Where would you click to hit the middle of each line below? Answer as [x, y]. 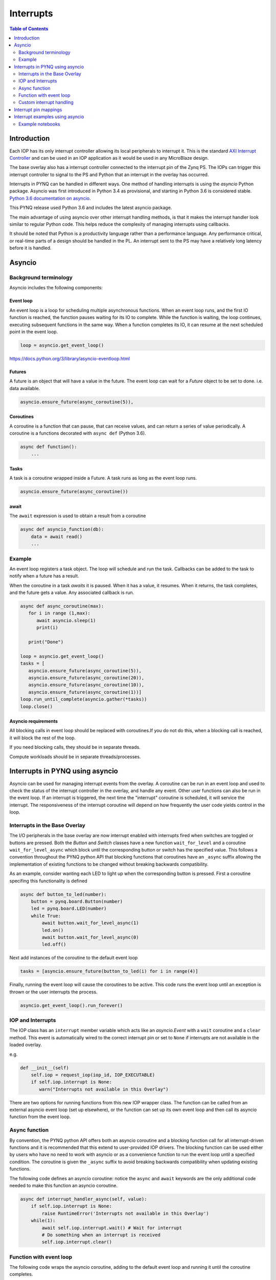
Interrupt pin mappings [38, 110]
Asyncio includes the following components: [56, 288]
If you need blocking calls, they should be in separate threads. [75, 747]
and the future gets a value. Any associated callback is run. [72, 593]
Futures [18, 372]
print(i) [47, 628]
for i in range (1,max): [59, 613]
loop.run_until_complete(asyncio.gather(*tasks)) [84, 699]
